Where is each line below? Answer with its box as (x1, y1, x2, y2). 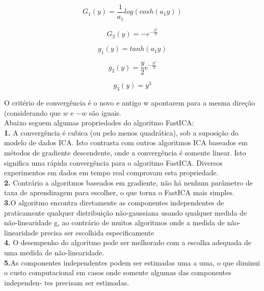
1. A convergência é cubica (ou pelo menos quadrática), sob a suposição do (4, 127, 239, 138)
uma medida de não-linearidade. (4, 247, 104, 257)
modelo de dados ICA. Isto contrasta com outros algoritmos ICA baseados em (4, 137, 248, 148)
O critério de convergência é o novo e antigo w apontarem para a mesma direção (4, 97, 255, 108)
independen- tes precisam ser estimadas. (4, 277, 129, 287)
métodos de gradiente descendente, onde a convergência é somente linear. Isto (4, 147, 246, 157)
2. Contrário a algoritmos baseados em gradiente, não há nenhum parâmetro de (4, 177, 253, 188)
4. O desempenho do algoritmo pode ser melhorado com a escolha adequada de (4, 237, 251, 248)
